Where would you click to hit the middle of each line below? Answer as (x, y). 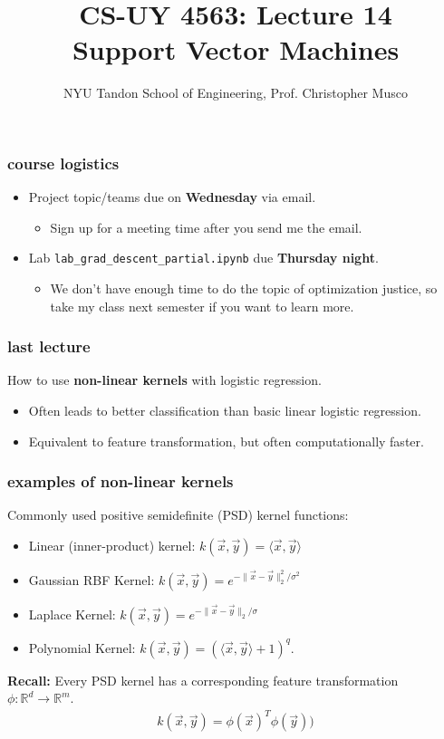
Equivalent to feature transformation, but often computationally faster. (226, 441)
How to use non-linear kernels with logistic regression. (164, 380)
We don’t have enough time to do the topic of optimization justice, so (244, 288)
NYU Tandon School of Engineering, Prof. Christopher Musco (236, 93)
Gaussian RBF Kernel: (92, 580)
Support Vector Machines (236, 49)
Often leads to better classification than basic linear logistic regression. (225, 411)
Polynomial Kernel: (82, 647)
